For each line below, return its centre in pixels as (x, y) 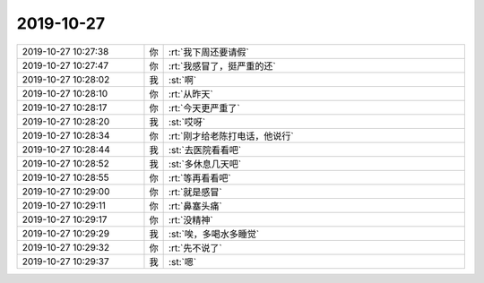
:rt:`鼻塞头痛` (196, 206)
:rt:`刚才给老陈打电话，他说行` (232, 136)
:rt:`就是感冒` (196, 192)
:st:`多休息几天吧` (205, 164)
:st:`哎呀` (187, 122)
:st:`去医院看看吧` (205, 150)
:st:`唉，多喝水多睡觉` (214, 234)
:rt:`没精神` (191, 219)
